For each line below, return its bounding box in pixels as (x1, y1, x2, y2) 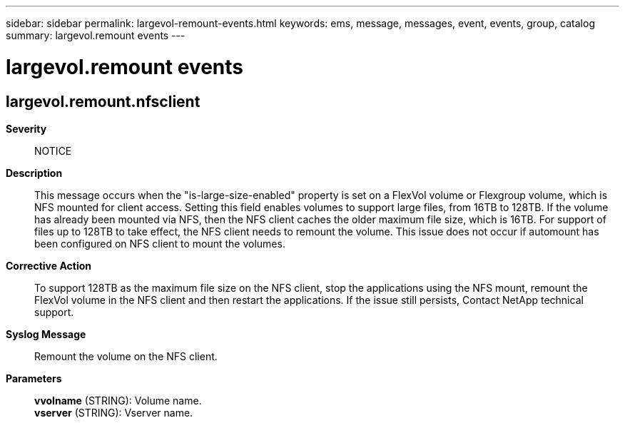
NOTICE (34, 144, 72, 157)
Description (6, 166, 63, 179)
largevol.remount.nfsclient (6, 92, 200, 111)
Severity (6, 122, 47, 135)
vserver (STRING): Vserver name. (34, 406, 193, 419)
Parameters (6, 372, 62, 384)
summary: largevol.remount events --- (6, 29, 186, 41)
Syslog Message (6, 327, 86, 340)
